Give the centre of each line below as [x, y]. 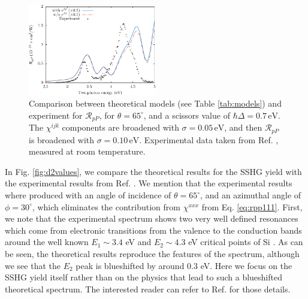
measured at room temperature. [87, 151]
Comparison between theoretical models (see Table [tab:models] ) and [155, 103]
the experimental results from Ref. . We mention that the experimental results [149, 183]
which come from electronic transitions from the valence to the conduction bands [153, 230]
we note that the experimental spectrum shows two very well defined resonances [152, 218]
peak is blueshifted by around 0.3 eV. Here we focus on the [184, 265]
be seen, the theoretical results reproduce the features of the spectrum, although [152, 253]
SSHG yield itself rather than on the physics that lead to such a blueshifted [144, 277]
